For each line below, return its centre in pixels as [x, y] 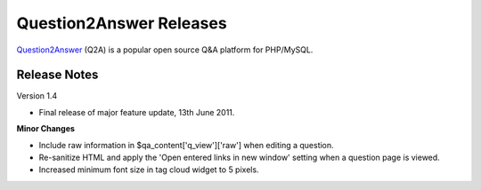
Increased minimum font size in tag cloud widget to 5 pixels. [149, 170]
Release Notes [57, 75]
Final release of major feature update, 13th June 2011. [137, 112]
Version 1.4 [37, 96]
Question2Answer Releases [122, 23]
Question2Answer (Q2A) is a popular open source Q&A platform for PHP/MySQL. [165, 50]
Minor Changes [46, 129]
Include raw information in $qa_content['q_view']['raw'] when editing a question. [186, 145]
